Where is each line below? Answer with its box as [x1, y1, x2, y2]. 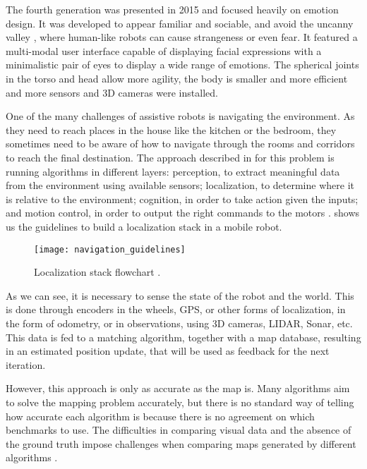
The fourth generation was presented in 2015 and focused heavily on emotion [6, 2, 339, 16]
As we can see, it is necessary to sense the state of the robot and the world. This [6, 288, 354, 303]
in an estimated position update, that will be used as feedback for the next [6, 343, 330, 358]
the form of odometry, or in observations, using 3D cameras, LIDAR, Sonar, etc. [6, 315, 353, 330]
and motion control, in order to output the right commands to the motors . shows [6, 205, 360, 220]
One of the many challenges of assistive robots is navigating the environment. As [6, 109, 355, 123]
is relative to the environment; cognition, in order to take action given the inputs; [6, 191, 359, 206]
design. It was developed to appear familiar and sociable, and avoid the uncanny [6, 16, 354, 30]
